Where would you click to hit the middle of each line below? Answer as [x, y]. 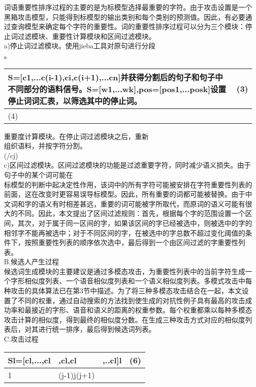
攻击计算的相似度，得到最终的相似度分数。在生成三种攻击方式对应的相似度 [125, 319]
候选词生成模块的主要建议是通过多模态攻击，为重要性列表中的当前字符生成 [125, 271]
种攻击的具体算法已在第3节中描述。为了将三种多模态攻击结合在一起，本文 [123, 291]
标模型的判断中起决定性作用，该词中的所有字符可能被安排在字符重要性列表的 [128, 184]
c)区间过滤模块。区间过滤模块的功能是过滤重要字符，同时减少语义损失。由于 [128, 165]
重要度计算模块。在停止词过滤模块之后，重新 [76, 136]
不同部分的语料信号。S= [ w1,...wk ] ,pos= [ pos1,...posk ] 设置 [117, 89]
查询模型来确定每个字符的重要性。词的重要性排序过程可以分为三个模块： [128, 26]
